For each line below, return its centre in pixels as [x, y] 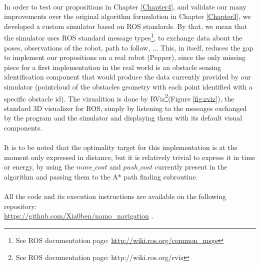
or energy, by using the [39, 167]
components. [23, 128]
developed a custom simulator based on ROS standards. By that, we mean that [126, 26]
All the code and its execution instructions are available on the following [115, 196]
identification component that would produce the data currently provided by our [127, 77]
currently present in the [191, 167]
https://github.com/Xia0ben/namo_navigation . [79, 216]
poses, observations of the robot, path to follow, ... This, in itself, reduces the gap [129, 47]
